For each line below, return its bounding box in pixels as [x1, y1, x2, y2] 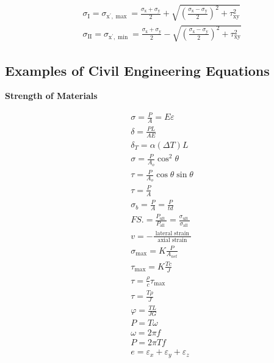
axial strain [157, 237, 187, 244]
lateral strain [155, 230, 189, 237]
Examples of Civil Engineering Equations [5, 61, 270, 79]
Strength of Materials [5, 89, 98, 102]
